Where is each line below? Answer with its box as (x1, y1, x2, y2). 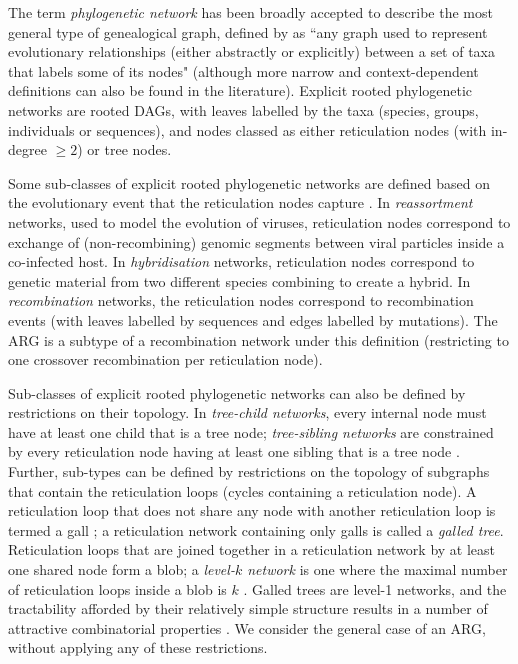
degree (8, 139, 47, 160)
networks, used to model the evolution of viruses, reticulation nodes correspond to (8, 211, 511, 232)
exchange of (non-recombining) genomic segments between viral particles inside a (8, 231, 505, 252)
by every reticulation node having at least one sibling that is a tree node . (8, 441, 460, 462)
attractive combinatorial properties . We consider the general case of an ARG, (8, 617, 486, 638)
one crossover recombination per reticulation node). (8, 349, 323, 370)
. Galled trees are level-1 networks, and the (243, 578, 507, 599)
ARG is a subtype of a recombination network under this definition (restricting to (8, 329, 509, 350)
